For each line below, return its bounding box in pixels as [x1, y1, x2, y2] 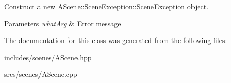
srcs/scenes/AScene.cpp [4, 69, 78, 79]
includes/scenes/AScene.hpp [4, 52, 92, 62]
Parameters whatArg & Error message [4, 18, 121, 28]
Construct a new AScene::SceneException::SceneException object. [4, 1, 209, 11]
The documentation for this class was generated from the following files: [4, 35, 227, 46]
